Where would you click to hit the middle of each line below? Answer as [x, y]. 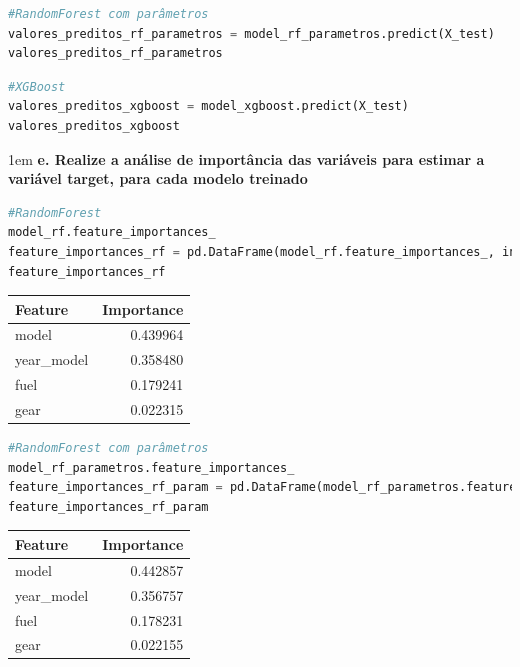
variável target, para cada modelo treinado [158, 178]
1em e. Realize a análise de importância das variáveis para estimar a [246, 158]
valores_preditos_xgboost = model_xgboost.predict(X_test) [208, 106]
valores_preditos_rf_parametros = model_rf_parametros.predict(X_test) [251, 33]
